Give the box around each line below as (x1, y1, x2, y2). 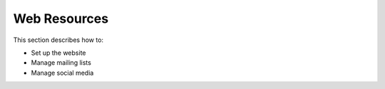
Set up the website (31, 48, 86, 57)
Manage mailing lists (31, 58, 92, 67)
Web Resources (13, 11, 109, 26)
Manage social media (31, 68, 94, 77)
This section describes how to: (13, 36, 103, 44)
